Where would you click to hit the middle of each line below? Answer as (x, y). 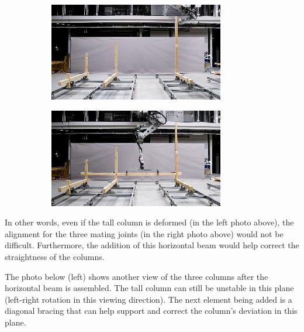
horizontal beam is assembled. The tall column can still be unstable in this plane (149, 288)
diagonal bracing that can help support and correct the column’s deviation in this (151, 311)
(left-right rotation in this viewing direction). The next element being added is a (148, 299)
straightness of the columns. (55, 256)
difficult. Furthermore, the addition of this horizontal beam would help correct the (152, 245)
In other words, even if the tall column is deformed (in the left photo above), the (149, 222)
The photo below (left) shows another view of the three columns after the (137, 276)
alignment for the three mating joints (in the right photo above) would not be (144, 233)
